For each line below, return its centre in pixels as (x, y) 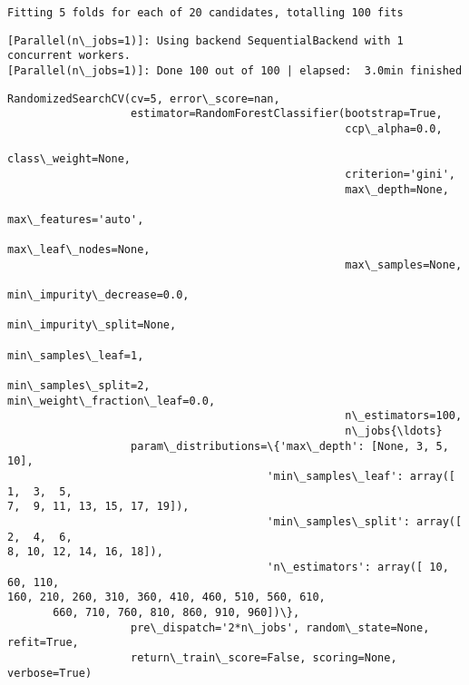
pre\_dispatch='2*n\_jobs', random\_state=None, (280, 627)
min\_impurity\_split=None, (92, 325)
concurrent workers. (69, 56)
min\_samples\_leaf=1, (76, 355)
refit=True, (43, 643)
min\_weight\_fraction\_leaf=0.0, (112, 401)
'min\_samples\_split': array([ (365, 522)
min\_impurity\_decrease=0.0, (98, 295)
